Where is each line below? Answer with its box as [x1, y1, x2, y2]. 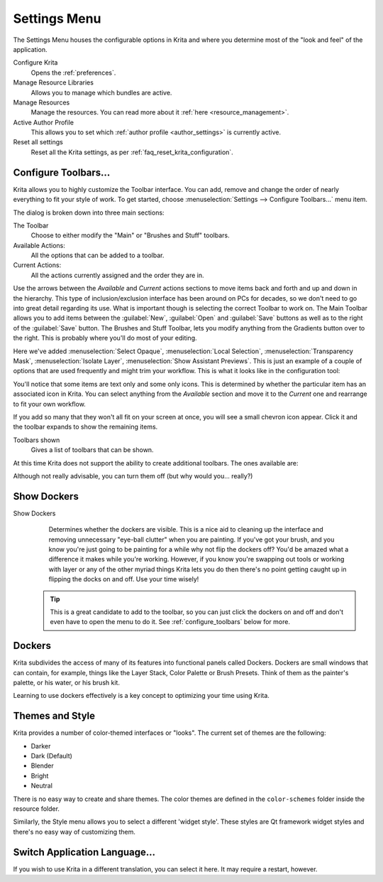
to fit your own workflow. [13, 399, 87, 408]
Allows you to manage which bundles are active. [30, 88, 172, 97]
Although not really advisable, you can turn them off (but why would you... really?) [13, 471, 253, 480]
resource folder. [13, 805, 60, 813]
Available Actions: [13, 241, 65, 249]
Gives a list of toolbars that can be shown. [30, 446, 154, 454]
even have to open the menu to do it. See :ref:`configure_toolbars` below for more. [50, 618, 291, 626]
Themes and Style [13, 710, 96, 722]
